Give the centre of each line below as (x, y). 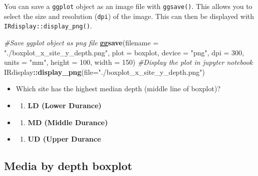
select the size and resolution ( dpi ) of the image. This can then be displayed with (129, 16)
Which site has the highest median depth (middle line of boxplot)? (118, 88)
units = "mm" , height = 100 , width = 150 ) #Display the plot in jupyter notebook (128, 62)
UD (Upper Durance (64, 139)
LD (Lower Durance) (65, 105)
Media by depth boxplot (68, 166)
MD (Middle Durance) (68, 122)
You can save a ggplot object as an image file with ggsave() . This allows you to (128, 6)
